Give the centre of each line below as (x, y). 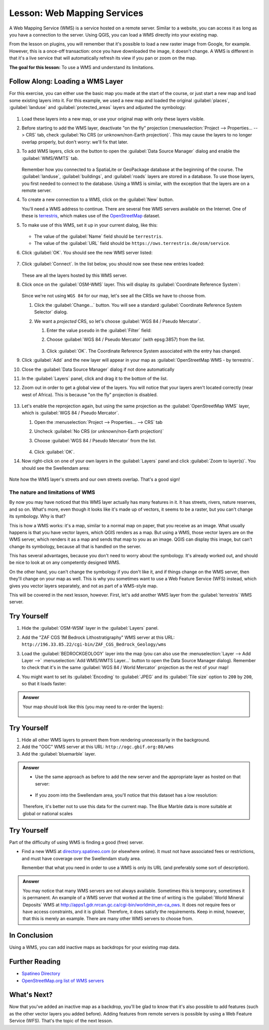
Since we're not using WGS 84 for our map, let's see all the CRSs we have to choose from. (114, 296)
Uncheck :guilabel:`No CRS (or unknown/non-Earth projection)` (99, 431)
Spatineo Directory (41, 974)
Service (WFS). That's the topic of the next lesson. (61, 1021)
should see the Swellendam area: (56, 468)
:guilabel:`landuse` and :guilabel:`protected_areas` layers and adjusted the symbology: (98, 107)
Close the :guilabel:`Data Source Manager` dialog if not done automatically (98, 369)
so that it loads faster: (44, 684)
